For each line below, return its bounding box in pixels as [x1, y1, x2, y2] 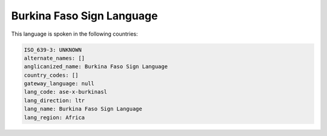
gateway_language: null [24, 80, 95, 87]
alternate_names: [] [24, 54, 85, 62]
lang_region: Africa [24, 114, 85, 121]
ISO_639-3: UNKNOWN [24, 46, 82, 53]
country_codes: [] [24, 71, 79, 79]
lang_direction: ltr [24, 97, 85, 104]
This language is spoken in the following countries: [11, 30, 138, 37]
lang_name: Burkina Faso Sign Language [24, 106, 142, 112]
